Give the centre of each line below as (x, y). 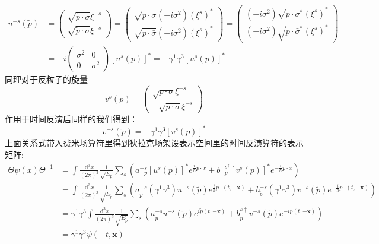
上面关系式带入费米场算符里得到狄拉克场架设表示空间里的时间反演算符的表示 (154, 143)
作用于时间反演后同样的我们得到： (71, 119)
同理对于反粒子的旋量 (46, 79)
